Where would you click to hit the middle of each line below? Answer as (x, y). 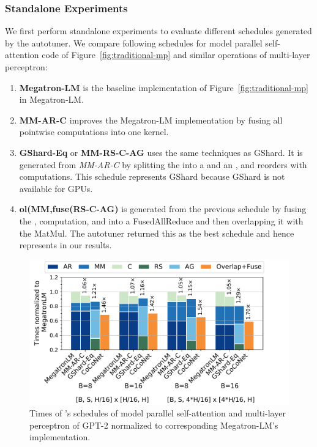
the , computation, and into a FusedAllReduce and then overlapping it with (161, 220)
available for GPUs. (56, 188)
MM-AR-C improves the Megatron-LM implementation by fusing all (151, 120)
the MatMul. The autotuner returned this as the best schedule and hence (157, 233)
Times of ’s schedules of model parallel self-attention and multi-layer (158, 413)
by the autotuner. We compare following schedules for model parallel (134, 42)
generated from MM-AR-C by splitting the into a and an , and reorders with (163, 164)
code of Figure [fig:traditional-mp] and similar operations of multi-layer (176, 55)
